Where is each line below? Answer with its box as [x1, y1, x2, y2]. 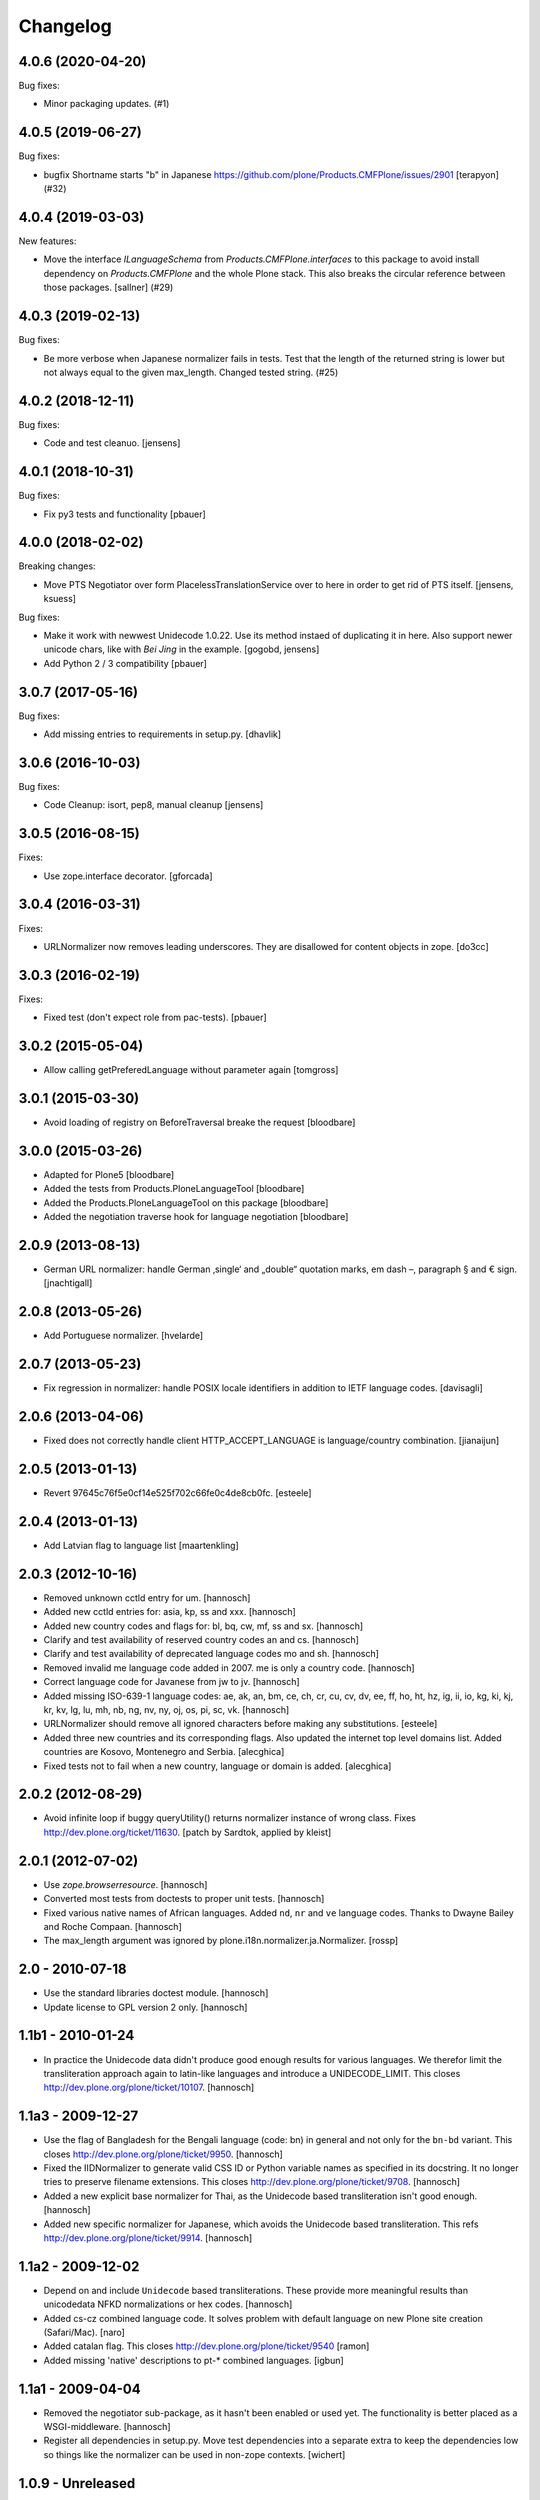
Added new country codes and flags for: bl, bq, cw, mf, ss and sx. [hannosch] [43, 1620, 364, 1632]
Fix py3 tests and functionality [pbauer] [43, 508, 207, 520]
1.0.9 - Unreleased [18, 2475, 136, 2492]
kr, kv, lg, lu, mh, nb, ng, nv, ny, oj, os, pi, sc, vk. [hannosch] [43, 1703, 290, 1715]
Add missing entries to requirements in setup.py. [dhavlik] [43, 728, 282, 740]
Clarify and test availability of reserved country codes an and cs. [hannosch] [43, 1634, 360, 1646]
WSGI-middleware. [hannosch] [43, 2421, 171, 2433]
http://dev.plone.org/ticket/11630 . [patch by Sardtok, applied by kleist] [43, 1826, 332, 1838]
